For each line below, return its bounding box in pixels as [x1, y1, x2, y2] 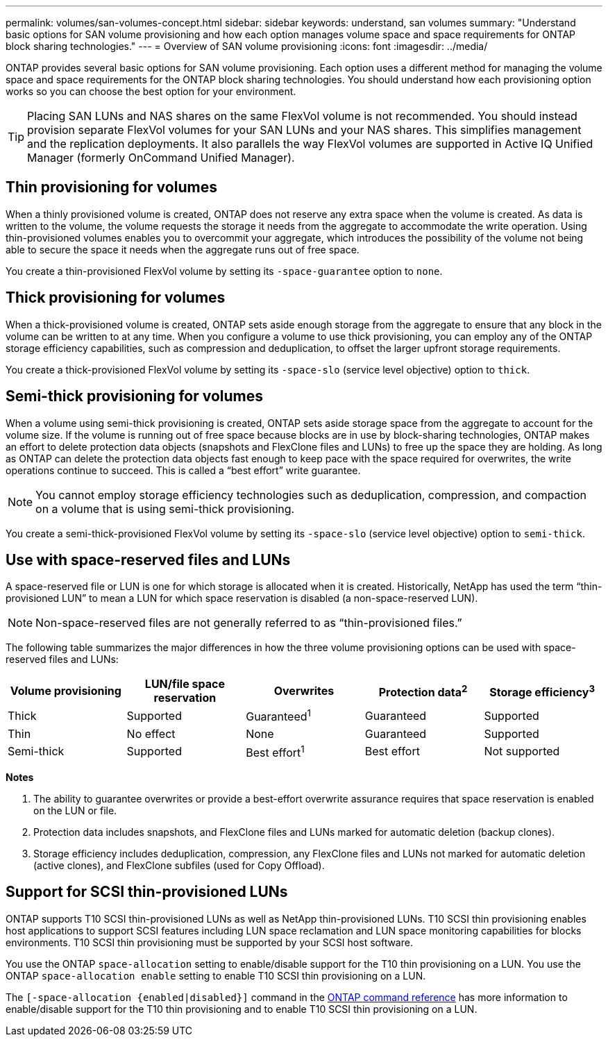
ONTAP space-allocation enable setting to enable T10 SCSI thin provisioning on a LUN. [6, 969, 426, 982]
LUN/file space [144, 677, 225, 691]
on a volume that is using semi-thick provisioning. [35, 501, 295, 516]
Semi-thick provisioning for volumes [6, 387, 264, 405]
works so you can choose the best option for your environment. [6, 85, 296, 97]
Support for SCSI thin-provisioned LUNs [6, 883, 288, 901]
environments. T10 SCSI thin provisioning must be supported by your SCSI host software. [6, 936, 413, 948]
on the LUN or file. [33, 805, 117, 817]
